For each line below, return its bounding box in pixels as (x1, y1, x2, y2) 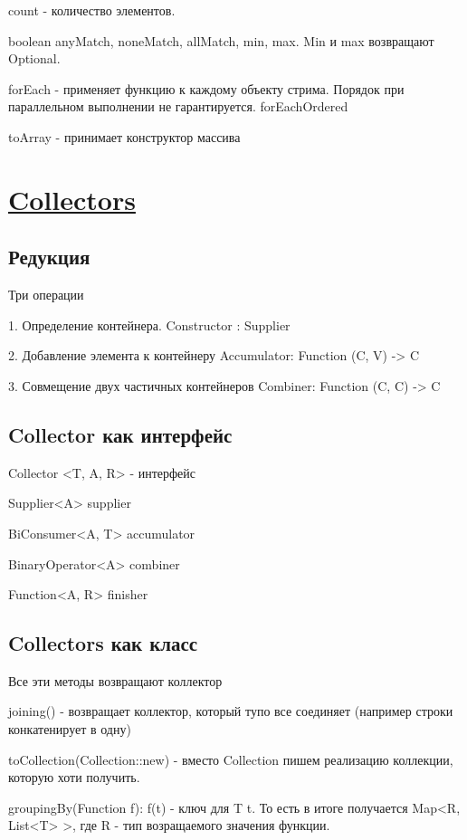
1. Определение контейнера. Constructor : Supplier (8, 315, 291, 334)
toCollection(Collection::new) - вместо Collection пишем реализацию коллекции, (8, 749, 453, 768)
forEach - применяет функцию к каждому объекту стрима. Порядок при (8, 79, 405, 98)
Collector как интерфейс (8, 420, 233, 448)
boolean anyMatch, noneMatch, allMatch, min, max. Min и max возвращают (8, 31, 434, 50)
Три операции (8, 285, 84, 304)
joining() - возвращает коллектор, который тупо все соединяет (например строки (8, 702, 453, 721)
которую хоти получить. (8, 768, 140, 787)
